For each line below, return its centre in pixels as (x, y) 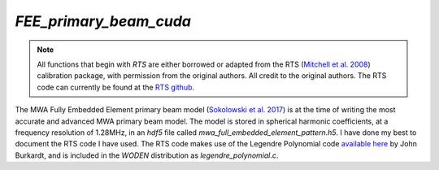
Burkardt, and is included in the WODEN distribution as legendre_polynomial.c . (147, 155)
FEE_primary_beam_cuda (103, 21)
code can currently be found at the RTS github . (116, 87)
